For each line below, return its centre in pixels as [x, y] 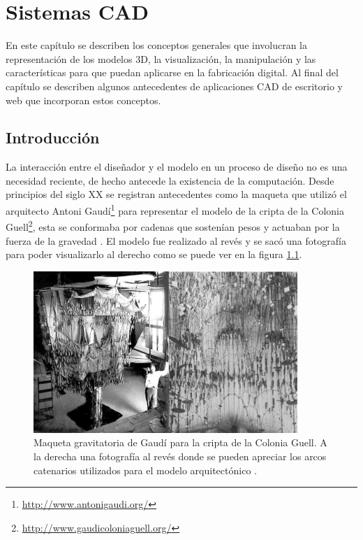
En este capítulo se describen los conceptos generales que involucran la [157, 45]
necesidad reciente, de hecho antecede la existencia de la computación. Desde [170, 180]
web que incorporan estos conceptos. [83, 100]
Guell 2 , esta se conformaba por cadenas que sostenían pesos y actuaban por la [173, 226]
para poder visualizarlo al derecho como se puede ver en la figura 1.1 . [154, 254]
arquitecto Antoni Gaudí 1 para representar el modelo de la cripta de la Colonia [175, 209]
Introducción [53, 137]
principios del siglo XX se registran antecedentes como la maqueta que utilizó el [176, 194]
